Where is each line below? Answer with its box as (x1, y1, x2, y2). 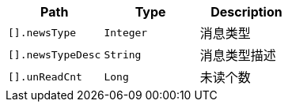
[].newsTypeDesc (8, 48, 101, 61)
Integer (104, 26, 148, 39)
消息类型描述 (199, 47, 276, 63)
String (104, 48, 142, 61)
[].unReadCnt (8, 70, 82, 83)
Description (210, 4, 282, 20)
